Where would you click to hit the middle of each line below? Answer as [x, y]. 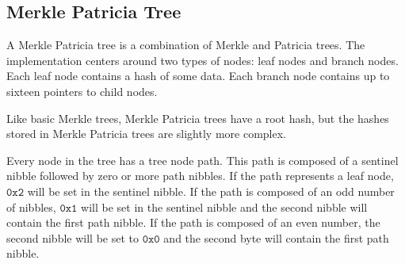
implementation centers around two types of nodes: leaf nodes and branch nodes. [202, 60]
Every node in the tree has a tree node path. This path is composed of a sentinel [202, 160]
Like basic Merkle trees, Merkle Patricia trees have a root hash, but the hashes [198, 118]
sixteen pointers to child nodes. [82, 91]
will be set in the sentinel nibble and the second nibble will [224, 207]
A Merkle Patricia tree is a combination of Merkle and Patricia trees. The [186, 45]
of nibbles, [31, 207]
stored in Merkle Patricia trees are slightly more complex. [146, 134]
